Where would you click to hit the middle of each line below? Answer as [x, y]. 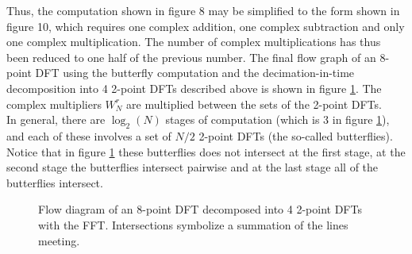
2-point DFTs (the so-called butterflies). [296, 135]
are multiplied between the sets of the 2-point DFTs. [254, 104]
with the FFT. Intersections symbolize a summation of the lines [193, 224]
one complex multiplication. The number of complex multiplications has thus [194, 42]
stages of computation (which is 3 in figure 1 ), [277, 119]
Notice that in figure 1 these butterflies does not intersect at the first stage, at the [206, 151]
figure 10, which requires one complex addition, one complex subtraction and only [206, 26]
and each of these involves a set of [89, 135]
